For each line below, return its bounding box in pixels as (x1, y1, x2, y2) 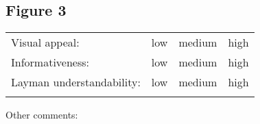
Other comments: (5, 108, 78, 122)
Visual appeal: (11, 34, 80, 51)
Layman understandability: (11, 74, 141, 90)
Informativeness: (11, 54, 90, 71)
